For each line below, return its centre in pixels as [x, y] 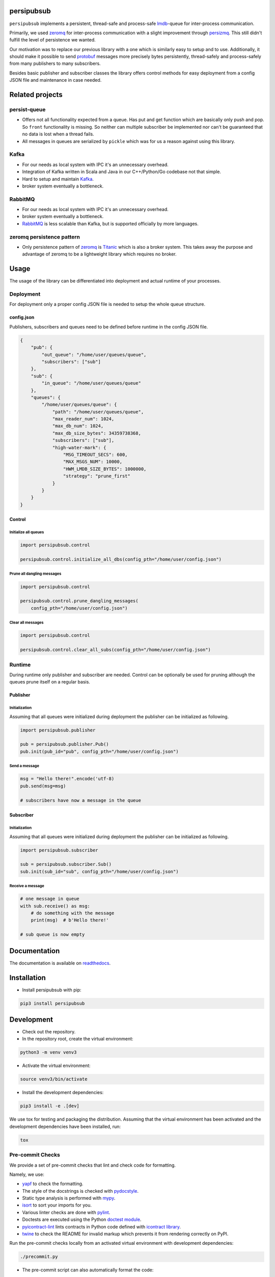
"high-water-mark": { [79, 447]
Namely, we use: [27, 1174]
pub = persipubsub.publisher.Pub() [64, 744]
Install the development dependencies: [63, 1093]
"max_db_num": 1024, [78, 426]
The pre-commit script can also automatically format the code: [88, 1270]
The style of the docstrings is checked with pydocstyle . [80, 1191]
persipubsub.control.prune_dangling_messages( [79, 601]
